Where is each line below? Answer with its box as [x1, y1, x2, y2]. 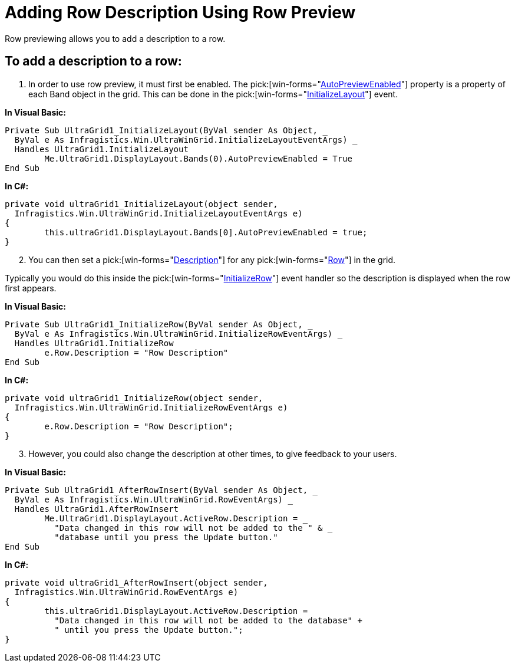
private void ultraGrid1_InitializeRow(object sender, [5, 393, 263, 403]
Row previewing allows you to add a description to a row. [5, 33, 226, 44]
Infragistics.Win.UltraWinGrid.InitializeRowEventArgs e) [14, 402, 288, 412]
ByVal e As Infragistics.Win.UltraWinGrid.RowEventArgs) [14, 494, 283, 504]
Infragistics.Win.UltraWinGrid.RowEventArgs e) [14, 587, 239, 597]
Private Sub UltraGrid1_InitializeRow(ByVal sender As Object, [5, 319, 303, 329]
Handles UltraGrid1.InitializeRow [14, 338, 174, 348]
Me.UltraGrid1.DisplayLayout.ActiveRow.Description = [44, 513, 298, 523]
